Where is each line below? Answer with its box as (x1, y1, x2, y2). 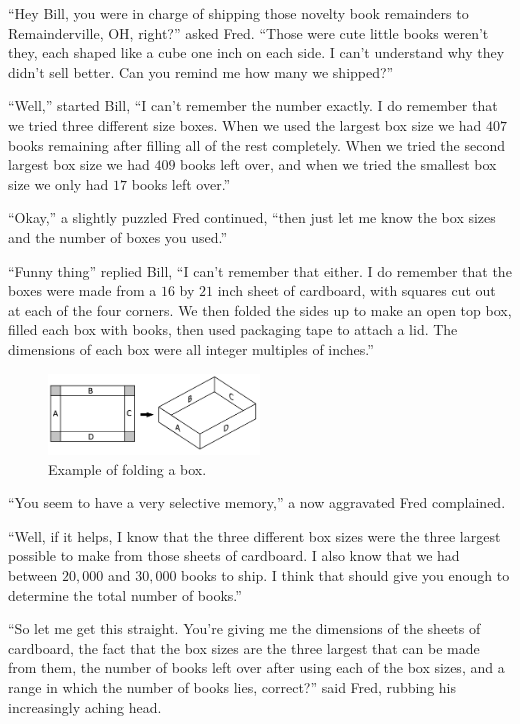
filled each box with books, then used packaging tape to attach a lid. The (8, 319, 458, 340)
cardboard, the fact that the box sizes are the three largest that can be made (8, 637, 480, 658)
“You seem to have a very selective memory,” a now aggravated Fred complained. (8, 492, 506, 513)
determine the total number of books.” (8, 584, 242, 605)
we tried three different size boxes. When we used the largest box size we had (8, 114, 482, 135)
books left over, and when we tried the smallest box (180, 154, 497, 175)
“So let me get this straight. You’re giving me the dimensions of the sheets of (8, 618, 481, 639)
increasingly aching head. (8, 696, 162, 717)
